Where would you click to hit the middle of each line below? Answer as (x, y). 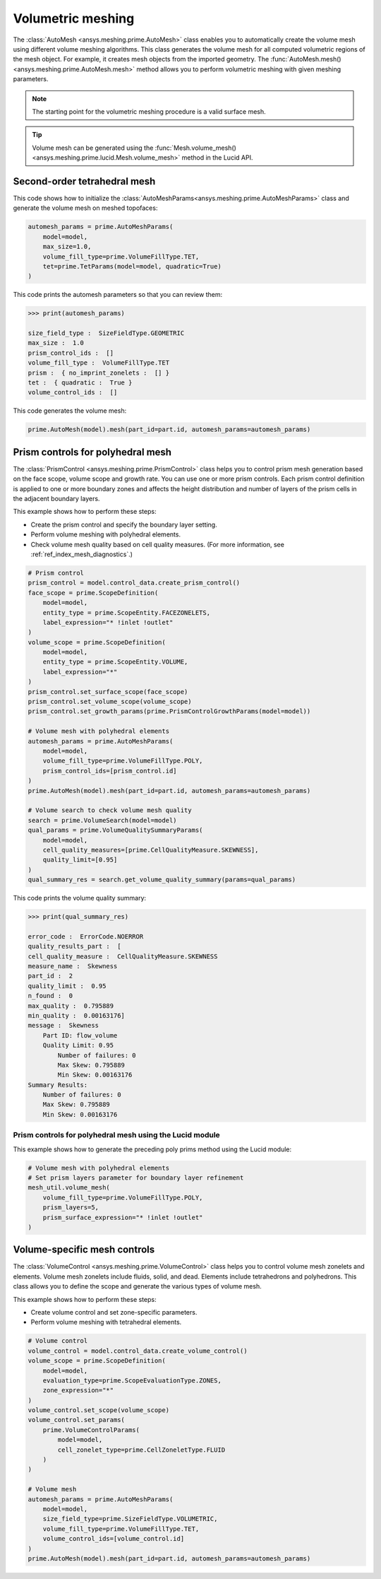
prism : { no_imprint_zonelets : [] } (98, 372)
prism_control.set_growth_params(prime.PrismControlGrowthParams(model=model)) (169, 711)
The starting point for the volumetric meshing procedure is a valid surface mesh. (149, 111)
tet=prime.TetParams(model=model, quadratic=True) (132, 266)
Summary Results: (58, 1085)
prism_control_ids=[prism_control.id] (110, 771)
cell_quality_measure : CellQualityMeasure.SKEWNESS (123, 956)
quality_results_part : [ (74, 946)
